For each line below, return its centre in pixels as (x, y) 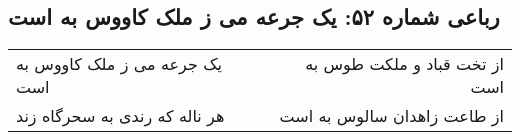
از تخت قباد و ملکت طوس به (404, 64)
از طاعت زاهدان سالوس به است (391, 116)
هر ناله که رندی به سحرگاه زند (120, 116)
